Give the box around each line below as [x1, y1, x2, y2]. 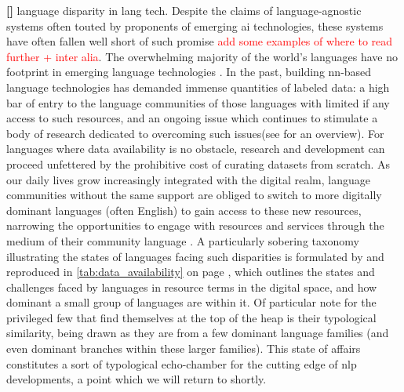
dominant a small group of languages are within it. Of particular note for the [6, 294, 377, 310]
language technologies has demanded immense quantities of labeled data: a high [6, 78, 390, 95]
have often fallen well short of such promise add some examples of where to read [6, 33, 393, 49]
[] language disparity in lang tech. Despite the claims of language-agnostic [6, 2, 362, 18]
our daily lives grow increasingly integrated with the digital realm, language [6, 171, 370, 187]
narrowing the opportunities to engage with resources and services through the [6, 217, 384, 234]
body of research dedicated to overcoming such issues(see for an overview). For [6, 125, 384, 141]
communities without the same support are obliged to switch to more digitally [6, 187, 382, 203]
